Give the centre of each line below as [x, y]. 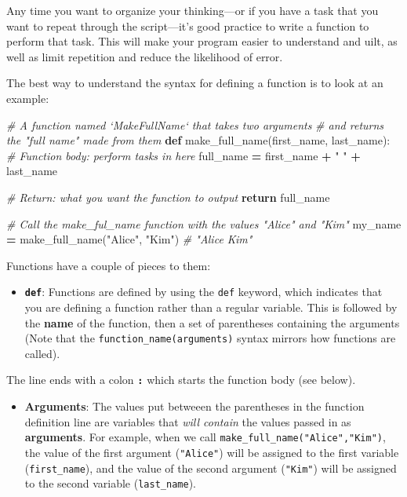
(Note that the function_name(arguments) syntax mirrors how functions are [210, 338]
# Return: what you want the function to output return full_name [168, 197]
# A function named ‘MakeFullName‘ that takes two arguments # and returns [195, 124]
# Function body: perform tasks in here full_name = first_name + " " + [184, 155]
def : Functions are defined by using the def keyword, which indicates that [203, 292]
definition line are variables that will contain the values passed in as [188, 421]
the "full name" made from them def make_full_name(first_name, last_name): [198, 140]
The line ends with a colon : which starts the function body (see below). [181, 380]
